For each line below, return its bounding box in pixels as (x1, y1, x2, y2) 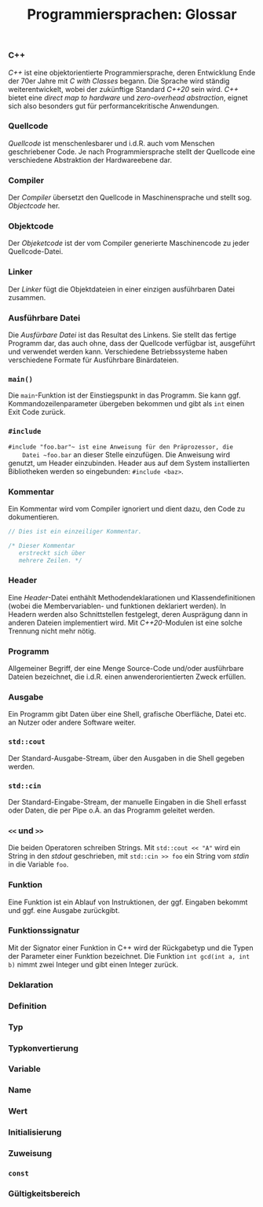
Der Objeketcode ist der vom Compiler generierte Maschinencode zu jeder (8, 238, 250, 248)
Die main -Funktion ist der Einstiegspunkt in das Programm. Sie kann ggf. (8, 391, 241, 400)
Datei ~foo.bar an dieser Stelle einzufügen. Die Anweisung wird (22, 449, 230, 459)
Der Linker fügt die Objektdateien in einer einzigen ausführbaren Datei (8, 284, 236, 294)
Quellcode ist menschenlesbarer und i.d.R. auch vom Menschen (8, 138, 215, 148)
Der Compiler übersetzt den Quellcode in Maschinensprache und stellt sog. (8, 193, 252, 202)
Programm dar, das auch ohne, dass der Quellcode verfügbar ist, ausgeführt (8, 339, 256, 348)
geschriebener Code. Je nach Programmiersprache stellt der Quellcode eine (8, 147, 255, 156)
